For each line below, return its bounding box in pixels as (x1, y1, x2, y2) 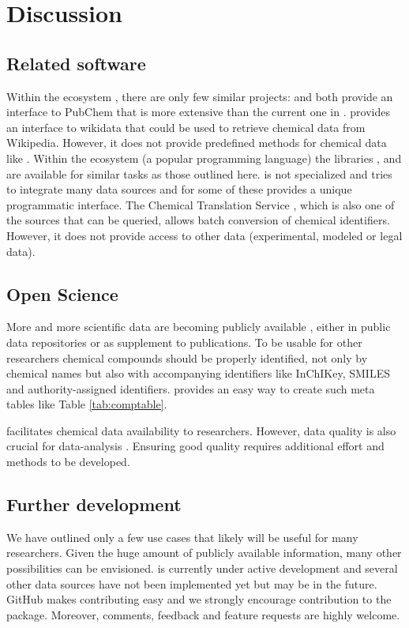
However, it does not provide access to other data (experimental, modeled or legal (6, 227, 403, 243)
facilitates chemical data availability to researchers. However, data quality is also (6, 422, 396, 438)
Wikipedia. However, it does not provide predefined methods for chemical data (6, 134, 387, 151)
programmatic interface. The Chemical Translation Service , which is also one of (6, 196, 395, 212)
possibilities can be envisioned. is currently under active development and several (6, 560, 398, 577)
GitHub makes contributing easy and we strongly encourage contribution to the (6, 591, 392, 607)
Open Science (6, 281, 118, 306)
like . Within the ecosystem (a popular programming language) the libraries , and (6, 149, 402, 166)
